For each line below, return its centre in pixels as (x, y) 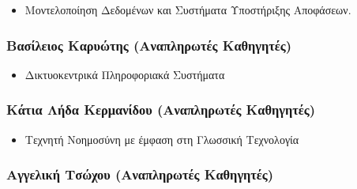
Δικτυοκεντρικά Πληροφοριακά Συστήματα (125, 74)
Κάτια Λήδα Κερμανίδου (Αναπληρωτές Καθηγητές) (161, 110)
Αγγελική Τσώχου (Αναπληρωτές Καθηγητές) (140, 174)
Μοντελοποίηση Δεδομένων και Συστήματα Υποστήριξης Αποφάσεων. (188, 9)
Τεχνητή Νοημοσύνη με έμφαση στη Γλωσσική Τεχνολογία (162, 139)
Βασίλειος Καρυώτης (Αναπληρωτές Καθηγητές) (149, 45)
